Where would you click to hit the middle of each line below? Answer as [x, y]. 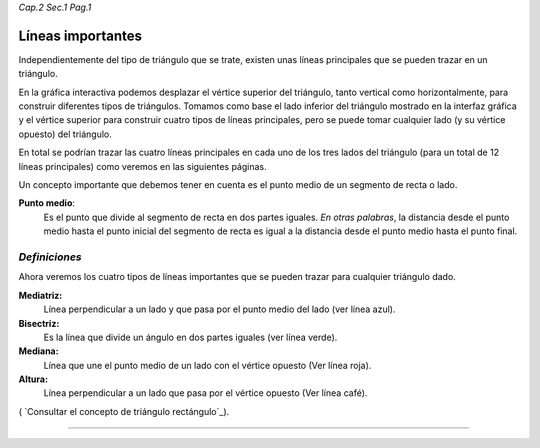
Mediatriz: [40, 295]
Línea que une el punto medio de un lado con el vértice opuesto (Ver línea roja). [207, 365]
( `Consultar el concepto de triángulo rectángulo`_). [124, 411]
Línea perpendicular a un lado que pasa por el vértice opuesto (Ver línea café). [205, 393]
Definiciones [50, 257]
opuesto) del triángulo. [65, 134]
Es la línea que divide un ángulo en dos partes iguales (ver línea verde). [190, 337]
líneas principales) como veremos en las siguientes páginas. [142, 166]
